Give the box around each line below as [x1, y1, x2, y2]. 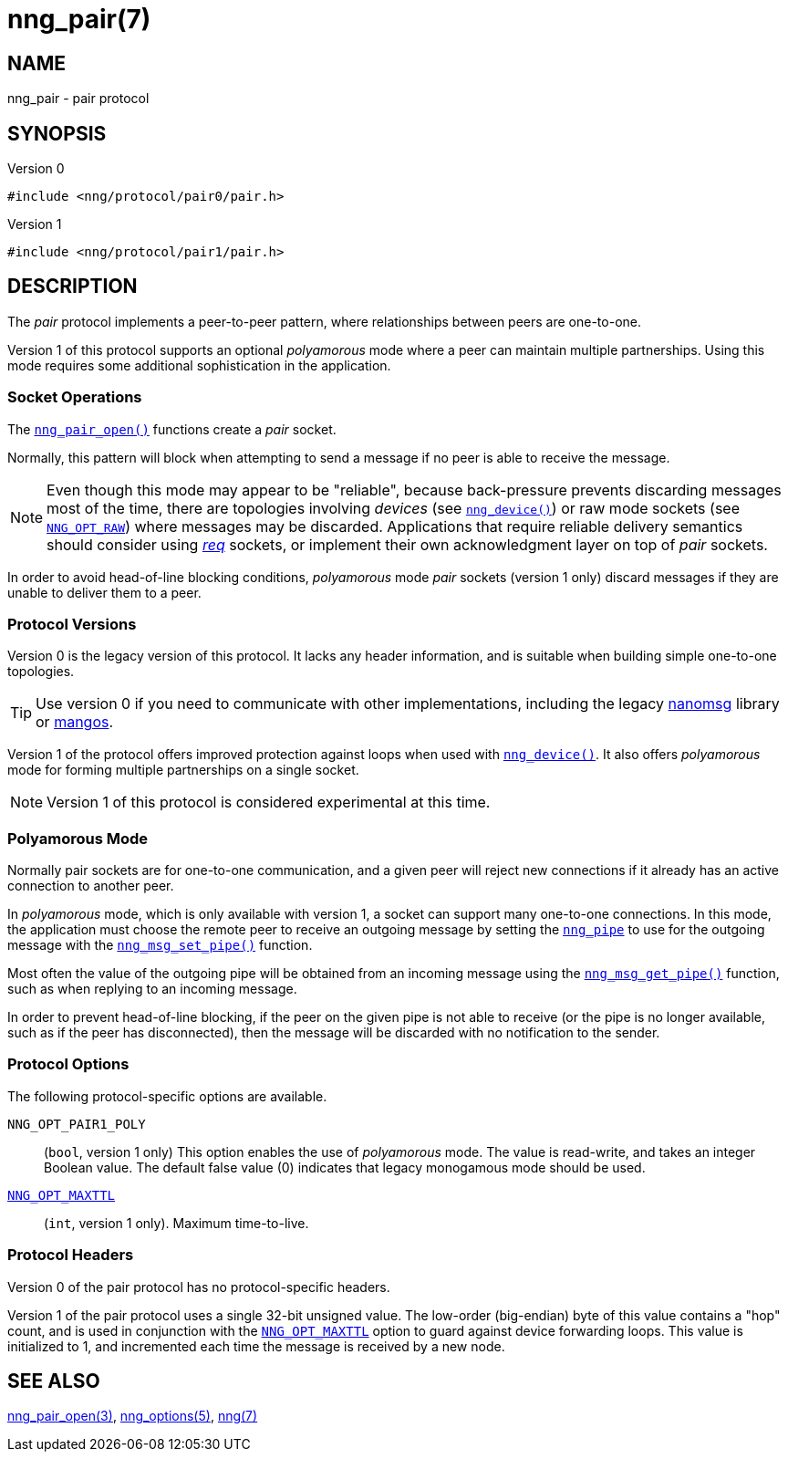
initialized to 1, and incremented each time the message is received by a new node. [7, 1338, 505, 1354]
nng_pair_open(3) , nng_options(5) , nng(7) [7, 1408, 258, 1424]
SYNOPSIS [7, 121, 107, 145]
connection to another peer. [7, 878, 174, 894]
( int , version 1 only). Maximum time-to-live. [44, 1214, 309, 1231]
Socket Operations [7, 388, 142, 407]
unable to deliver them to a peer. [7, 584, 202, 600]
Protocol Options [7, 1055, 130, 1074]
